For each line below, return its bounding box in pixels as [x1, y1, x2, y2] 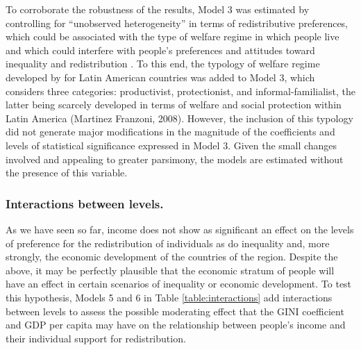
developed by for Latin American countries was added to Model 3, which [6, 69, 315, 84]
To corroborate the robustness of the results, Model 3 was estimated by [6, 2, 310, 16]
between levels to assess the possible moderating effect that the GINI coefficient [6, 303, 344, 318]
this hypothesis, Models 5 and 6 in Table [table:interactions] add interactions [6, 290, 333, 304]
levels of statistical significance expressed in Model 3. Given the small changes [6, 137, 337, 152]
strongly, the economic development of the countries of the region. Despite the [6, 249, 338, 264]
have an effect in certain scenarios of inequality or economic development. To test [6, 276, 352, 291]
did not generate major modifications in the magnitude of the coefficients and [6, 124, 335, 139]
